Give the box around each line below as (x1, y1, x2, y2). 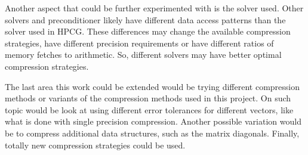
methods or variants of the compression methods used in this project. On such (5, 92, 291, 104)
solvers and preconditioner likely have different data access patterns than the (5, 13, 286, 26)
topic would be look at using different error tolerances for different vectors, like (5, 103, 294, 116)
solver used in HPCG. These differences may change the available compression (5, 25, 291, 38)
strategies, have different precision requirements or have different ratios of (5, 36, 274, 49)
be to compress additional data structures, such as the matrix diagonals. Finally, (5, 126, 300, 139)
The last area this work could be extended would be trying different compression (5, 80, 300, 92)
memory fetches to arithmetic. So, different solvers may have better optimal (5, 48, 282, 61)
